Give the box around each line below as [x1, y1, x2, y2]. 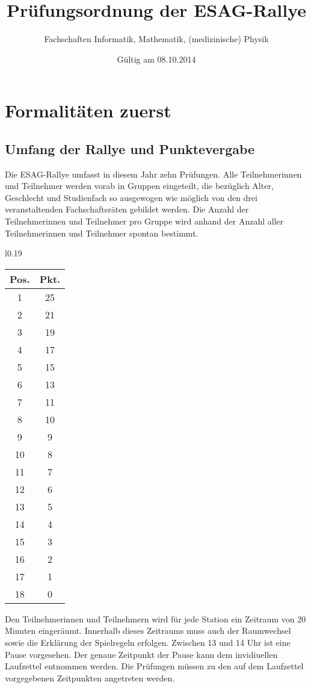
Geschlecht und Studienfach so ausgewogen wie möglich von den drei [5, 191, 257, 203]
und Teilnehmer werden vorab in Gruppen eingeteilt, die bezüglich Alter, [5, 179, 274, 192]
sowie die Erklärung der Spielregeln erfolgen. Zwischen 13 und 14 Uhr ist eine [5, 636, 291, 649]
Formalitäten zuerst [5, 98, 171, 123]
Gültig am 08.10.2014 [117, 52, 196, 65]
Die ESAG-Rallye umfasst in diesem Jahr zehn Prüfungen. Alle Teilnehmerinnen [5, 167, 302, 180]
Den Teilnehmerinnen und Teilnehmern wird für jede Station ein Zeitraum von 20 [5, 612, 306, 625]
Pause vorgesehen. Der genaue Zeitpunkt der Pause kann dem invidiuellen [5, 648, 278, 660]
